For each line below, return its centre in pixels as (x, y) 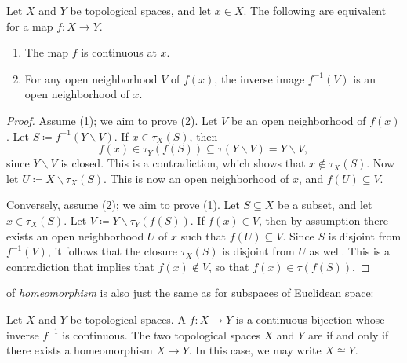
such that (203, 235)
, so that (229, 266)
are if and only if (348, 334)
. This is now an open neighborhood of (196, 178)
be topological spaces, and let (141, 10)
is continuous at (119, 52)
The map (47, 52)
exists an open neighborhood (75, 235)
